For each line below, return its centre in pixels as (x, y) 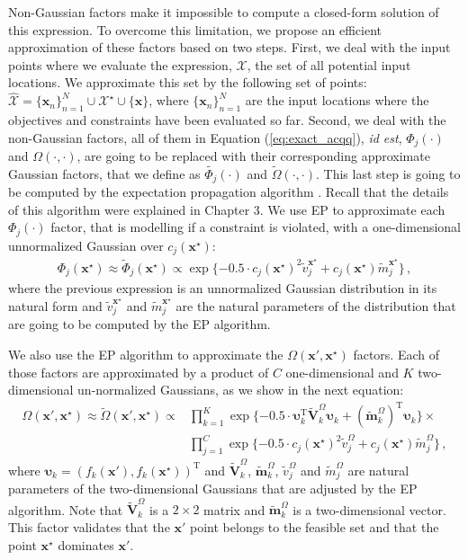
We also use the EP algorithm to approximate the (146, 355)
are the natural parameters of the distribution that (316, 306)
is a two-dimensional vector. (369, 509)
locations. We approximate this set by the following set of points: (188, 82)
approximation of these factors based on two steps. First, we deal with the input (229, 47)
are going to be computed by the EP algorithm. (139, 324)
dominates (86, 544)
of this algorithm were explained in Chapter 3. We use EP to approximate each (227, 209)
